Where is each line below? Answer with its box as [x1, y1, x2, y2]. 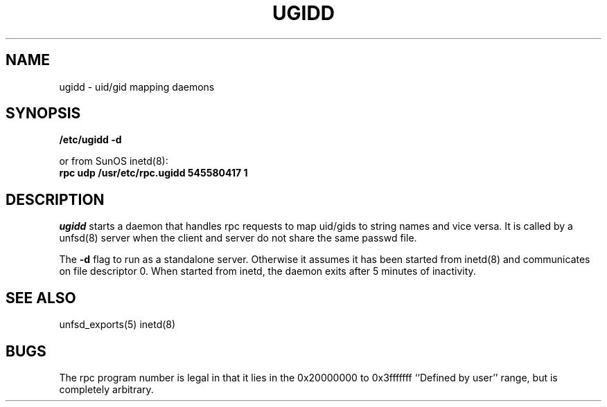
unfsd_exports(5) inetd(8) [59, 318, 176, 331]
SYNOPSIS [6, 105, 81, 123]
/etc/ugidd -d [59, 134, 122, 146]
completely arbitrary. [59, 383, 154, 395]
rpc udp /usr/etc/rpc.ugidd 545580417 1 [59, 167, 248, 179]
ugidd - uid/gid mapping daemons [59, 80, 215, 93]
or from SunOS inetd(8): [59, 155, 168, 168]
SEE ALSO [6, 289, 76, 307]
